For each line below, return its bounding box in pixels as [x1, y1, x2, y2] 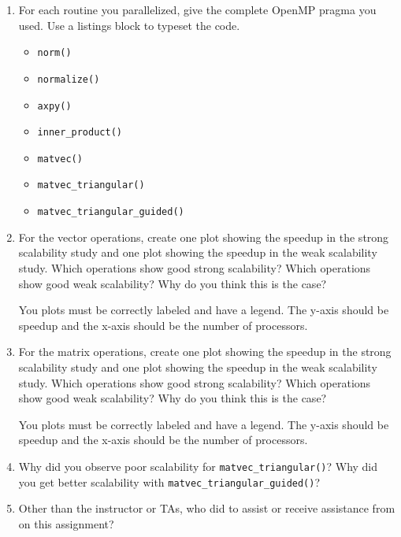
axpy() [37, 100, 72, 112]
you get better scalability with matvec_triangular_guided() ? [18, 473, 321, 490]
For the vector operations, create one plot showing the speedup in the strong [18, 228, 389, 245]
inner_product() [37, 127, 122, 139]
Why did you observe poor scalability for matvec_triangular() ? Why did [18, 457, 378, 474]
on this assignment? [18, 515, 114, 531]
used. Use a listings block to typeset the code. [18, 17, 240, 33]
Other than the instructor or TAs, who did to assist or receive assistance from [18, 500, 395, 517]
